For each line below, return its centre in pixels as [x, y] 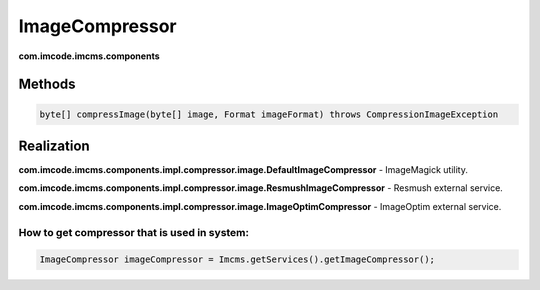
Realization [54, 145]
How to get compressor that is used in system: [134, 232]
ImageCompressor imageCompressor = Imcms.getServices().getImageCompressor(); [237, 259]
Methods [47, 84]
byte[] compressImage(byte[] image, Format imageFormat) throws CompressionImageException [269, 114]
